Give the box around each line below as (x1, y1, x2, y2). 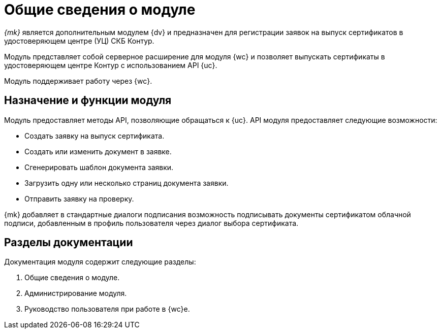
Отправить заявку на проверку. (24, 194, 134, 203)
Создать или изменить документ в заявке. (24, 147, 172, 156)
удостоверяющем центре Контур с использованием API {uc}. (4, 60, 217, 70)
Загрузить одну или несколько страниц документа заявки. (24, 178, 229, 187)
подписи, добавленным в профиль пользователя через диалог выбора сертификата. (4, 218, 299, 227)
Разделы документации (4, 236, 133, 249)
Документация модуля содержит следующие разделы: (4, 257, 196, 267)
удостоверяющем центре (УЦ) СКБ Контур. (4, 36, 154, 45)
